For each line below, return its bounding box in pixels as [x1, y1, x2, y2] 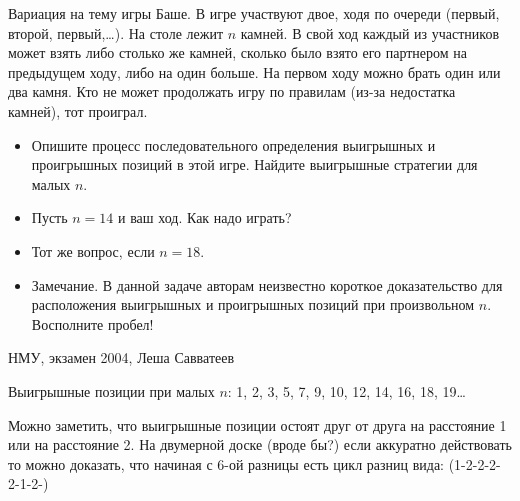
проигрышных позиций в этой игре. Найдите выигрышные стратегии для [31, 154, 478, 175]
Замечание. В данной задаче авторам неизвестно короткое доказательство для [31, 274, 503, 295]
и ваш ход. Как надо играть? [118, 207, 292, 228]
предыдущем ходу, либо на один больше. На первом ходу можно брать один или [8, 61, 501, 82]
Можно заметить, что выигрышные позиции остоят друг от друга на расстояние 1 [8, 414, 507, 435]
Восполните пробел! [31, 313, 154, 334]
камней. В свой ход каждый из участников [240, 22, 500, 43]
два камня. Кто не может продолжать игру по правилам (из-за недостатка [8, 81, 456, 102]
